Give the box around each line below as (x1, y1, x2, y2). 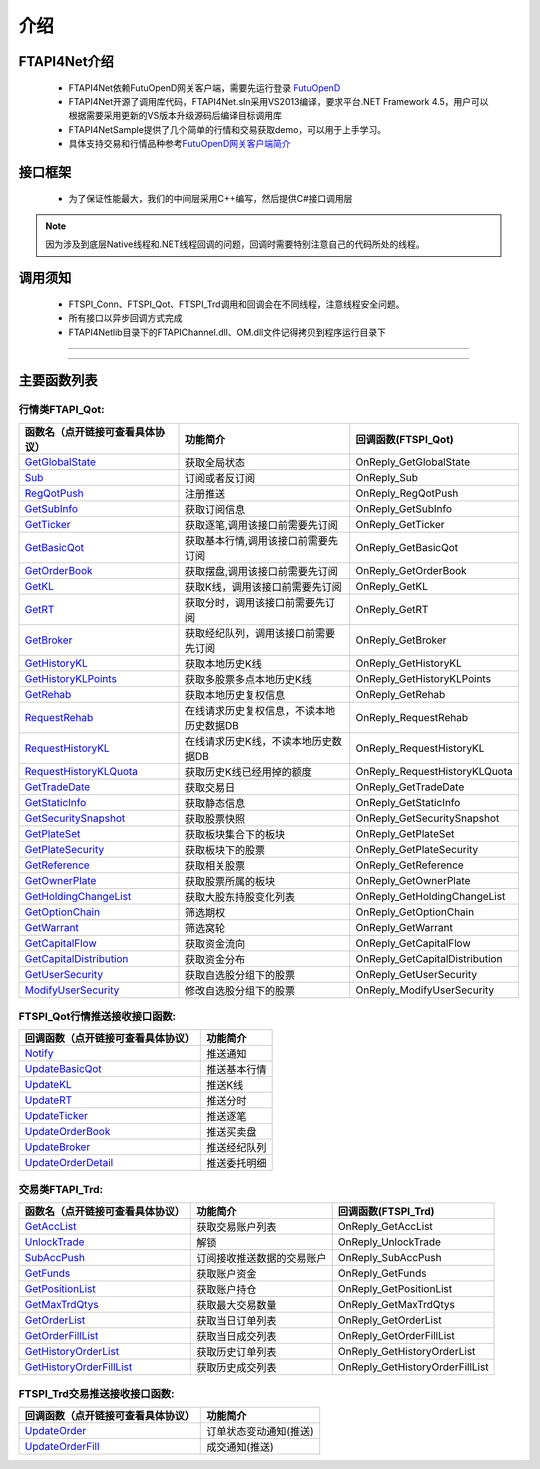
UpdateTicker (24, 1109, 89, 1123)
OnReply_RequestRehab (355, 710, 469, 724)
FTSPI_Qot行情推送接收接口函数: (18, 1010, 177, 1024)
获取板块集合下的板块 (184, 827, 285, 841)
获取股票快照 (184, 811, 245, 825)
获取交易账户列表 (196, 1220, 277, 1234)
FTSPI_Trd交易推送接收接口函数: (18, 1386, 175, 1400)
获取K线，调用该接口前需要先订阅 (184, 580, 342, 594)
